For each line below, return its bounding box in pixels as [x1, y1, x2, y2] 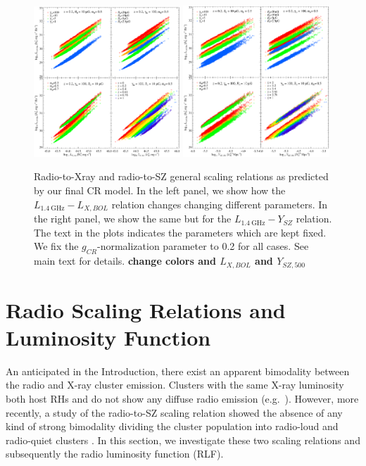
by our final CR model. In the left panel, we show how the [34, 183, 286, 198]
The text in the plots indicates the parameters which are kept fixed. [34, 225, 327, 239]
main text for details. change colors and [34, 253, 216, 268]
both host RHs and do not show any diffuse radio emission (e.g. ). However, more [6, 391, 359, 406]
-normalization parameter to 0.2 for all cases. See [96, 239, 309, 253]
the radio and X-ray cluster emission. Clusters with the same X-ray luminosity [6, 377, 344, 392]
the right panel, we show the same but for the [34, 211, 232, 226]
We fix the [34, 239, 79, 253]
